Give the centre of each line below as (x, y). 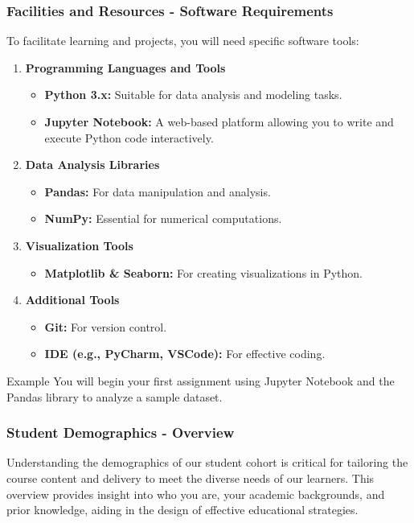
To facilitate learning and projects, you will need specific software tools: (183, 41)
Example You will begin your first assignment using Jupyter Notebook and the (201, 380)
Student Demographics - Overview (121, 432)
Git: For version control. (106, 326)
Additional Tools (72, 300)
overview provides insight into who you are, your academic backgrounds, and (196, 494)
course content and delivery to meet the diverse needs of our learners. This (191, 478)
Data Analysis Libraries (92, 165)
